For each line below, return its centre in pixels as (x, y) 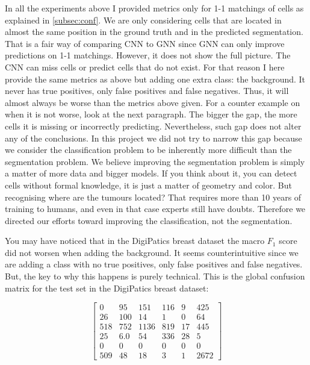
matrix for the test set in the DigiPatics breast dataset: (107, 288)
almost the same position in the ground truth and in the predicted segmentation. (154, 32)
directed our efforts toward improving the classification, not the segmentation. (149, 220)
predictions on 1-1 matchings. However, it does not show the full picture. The (148, 55)
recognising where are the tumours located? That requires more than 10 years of (153, 197)
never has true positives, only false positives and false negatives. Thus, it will (147, 91)
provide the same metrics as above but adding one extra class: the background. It (155, 79)
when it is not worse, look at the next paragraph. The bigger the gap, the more (151, 114)
